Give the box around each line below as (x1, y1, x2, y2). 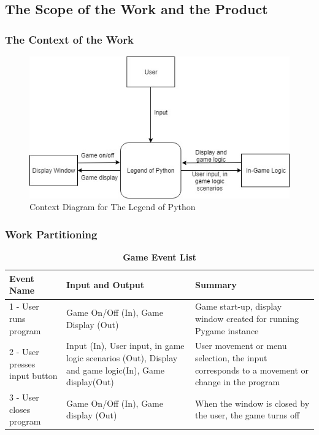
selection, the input (195, 351, 267, 364)
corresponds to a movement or (195, 363, 309, 376)
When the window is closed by (195, 396, 310, 409)
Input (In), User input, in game (66, 339, 185, 352)
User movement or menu (195, 339, 287, 352)
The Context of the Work (5, 31, 134, 47)
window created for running (195, 312, 299, 324)
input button (9, 369, 58, 382)
